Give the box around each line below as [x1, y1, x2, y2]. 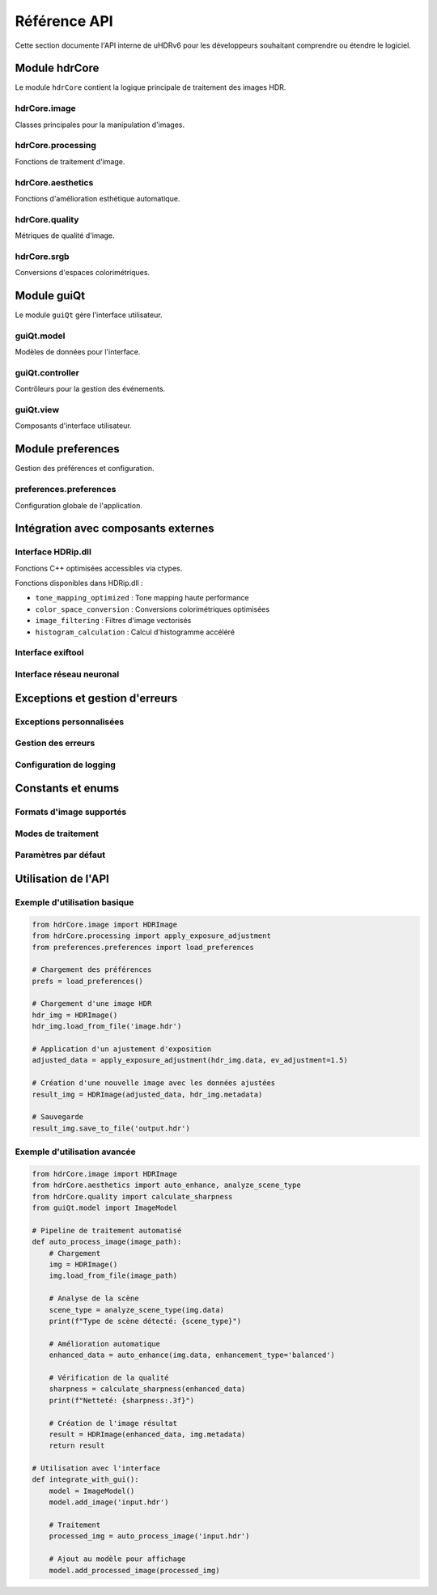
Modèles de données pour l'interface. [15, 347, 141, 357]
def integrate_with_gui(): [32, 1475, 139, 1484]
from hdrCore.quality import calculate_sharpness [32, 1192, 233, 1201]
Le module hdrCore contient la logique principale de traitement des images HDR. [15, 83, 286, 92]
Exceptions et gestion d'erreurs [15, 691, 178, 705]
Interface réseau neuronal [15, 668, 120, 680]
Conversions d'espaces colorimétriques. [15, 268, 150, 278]
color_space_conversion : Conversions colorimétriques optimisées [35, 604, 270, 614]
